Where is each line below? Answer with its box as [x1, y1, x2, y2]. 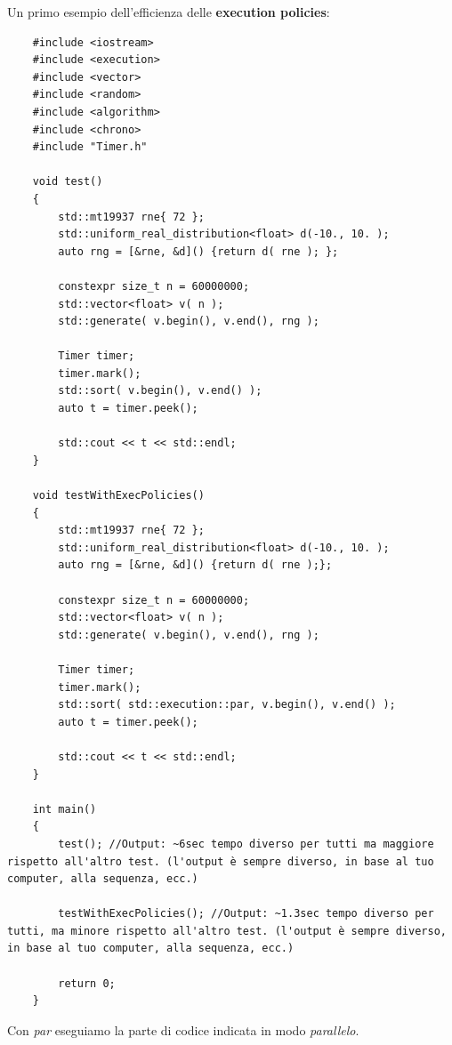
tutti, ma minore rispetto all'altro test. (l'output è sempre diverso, [7, 924, 447, 937]
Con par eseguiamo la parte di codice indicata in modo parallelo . [7, 1020, 359, 1039]
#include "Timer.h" [32, 141, 148, 154]
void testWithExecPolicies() [32, 489, 205, 502]
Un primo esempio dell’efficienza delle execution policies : [7, 3, 330, 20]
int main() [32, 802, 97, 816]
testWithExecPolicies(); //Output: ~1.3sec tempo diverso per [58, 907, 434, 920]
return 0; [58, 977, 116, 990]
